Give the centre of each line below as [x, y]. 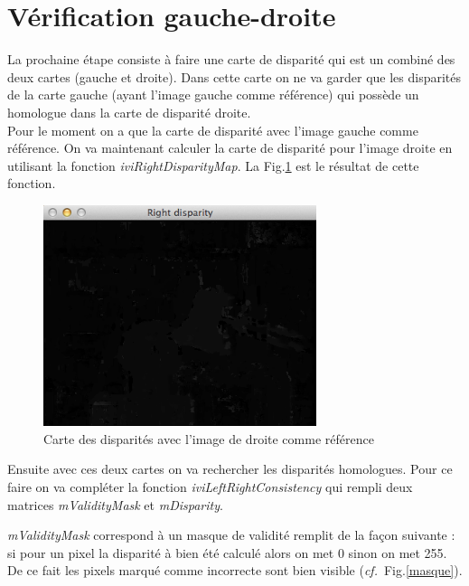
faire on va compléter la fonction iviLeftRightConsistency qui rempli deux [210, 487]
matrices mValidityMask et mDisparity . [115, 504]
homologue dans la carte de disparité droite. [129, 112]
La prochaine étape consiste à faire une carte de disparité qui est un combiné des [231, 59]
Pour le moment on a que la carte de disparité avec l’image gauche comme [213, 130]
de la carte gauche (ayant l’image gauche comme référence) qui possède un [213, 95]
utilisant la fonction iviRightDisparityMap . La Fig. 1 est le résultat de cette [213, 165]
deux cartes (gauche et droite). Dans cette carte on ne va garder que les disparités [234, 76]
